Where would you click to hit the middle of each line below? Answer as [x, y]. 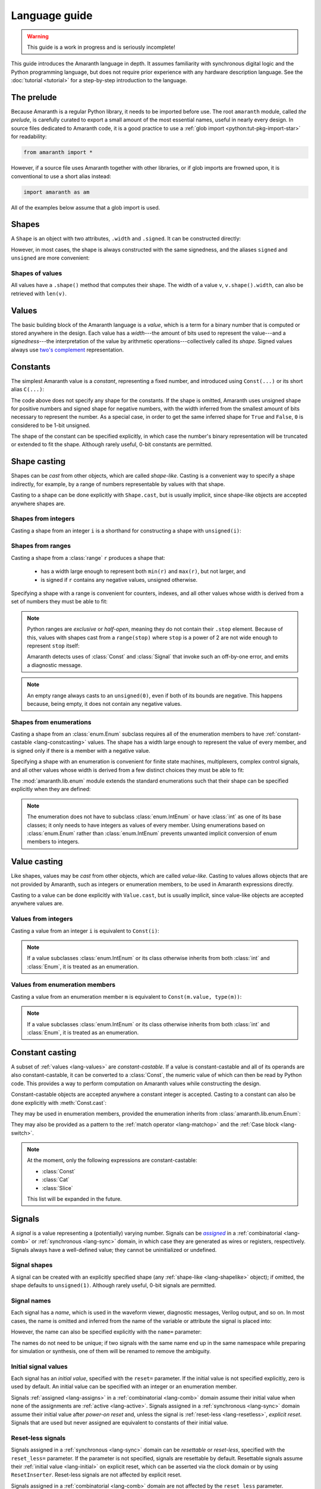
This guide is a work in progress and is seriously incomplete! [101, 47]
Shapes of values [37, 273]
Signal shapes [32, 1265]
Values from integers [42, 919]
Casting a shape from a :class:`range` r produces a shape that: [88, 557]
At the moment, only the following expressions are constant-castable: [112, 1160]
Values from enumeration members [63, 985]
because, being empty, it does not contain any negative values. [105, 703]
